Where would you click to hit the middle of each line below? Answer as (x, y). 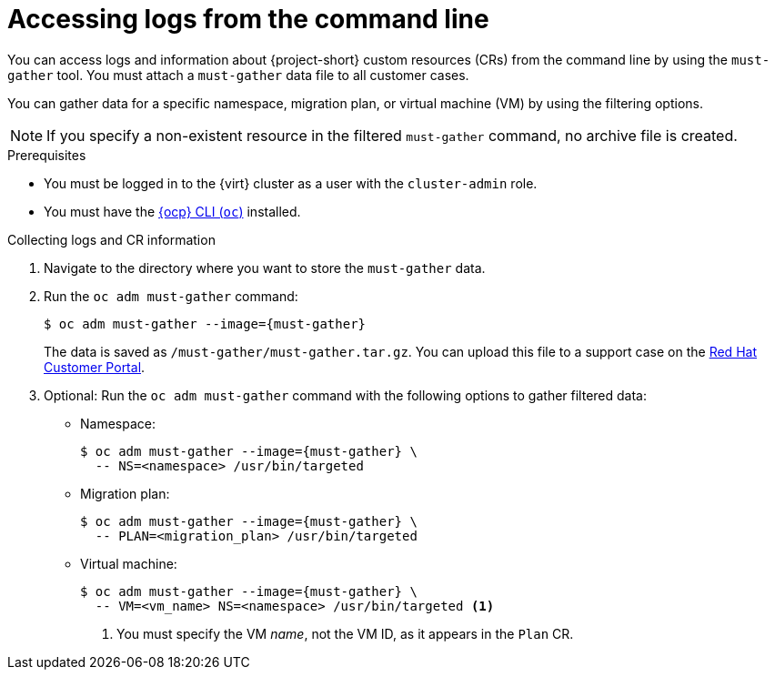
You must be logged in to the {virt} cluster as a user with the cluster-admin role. (291, 183)
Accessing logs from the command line (248, 19)
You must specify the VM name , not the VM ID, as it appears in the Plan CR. (345, 633)
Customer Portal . (95, 367)
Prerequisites (47, 155)
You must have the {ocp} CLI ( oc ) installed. (172, 211)
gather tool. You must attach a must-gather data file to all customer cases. (238, 75)
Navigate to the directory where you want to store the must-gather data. (265, 268)
